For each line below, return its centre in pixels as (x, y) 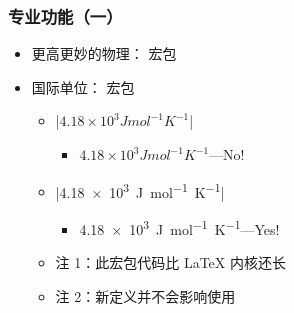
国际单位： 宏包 (83, 86)
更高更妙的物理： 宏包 (104, 53)
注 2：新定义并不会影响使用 (145, 295)
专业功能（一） (65, 15)
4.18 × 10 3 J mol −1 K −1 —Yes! (179, 227)
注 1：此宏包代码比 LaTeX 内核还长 (170, 262)
